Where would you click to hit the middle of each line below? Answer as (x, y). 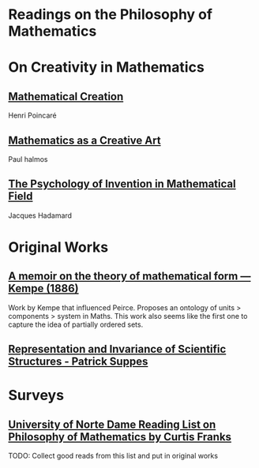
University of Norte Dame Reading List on (112, 424)
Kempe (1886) (43, 288)
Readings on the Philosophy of (111, 15)
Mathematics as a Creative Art (84, 140)
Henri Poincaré (32, 115)
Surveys (36, 395)
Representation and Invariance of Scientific (117, 349)
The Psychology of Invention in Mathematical (122, 184)
